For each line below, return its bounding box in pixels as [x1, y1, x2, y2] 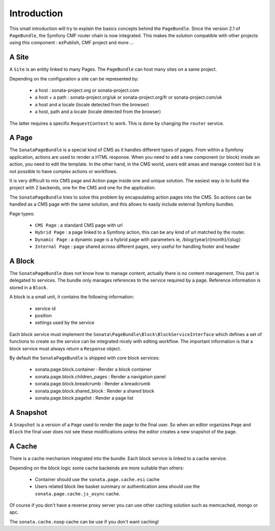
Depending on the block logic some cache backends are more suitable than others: [9, 465, 184, 471]
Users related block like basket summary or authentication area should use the [35, 484, 200, 490]
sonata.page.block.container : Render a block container [35, 367, 152, 373]
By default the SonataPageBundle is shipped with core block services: [9, 354, 160, 361]
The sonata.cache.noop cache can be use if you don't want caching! [9, 518, 159, 524]
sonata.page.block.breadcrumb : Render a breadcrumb [35, 381, 151, 387]
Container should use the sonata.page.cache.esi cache [35, 476, 160, 482]
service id [35, 305, 56, 312]
